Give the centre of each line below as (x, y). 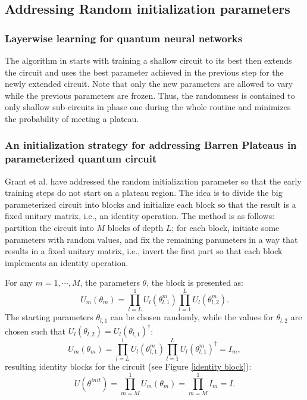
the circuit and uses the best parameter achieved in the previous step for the (144, 72)
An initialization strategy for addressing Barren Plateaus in (151, 145)
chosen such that (35, 331)
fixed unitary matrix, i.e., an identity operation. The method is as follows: (140, 216)
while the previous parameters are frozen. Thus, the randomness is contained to (150, 95)
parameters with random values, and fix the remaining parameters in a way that (151, 239)
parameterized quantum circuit (81, 159)
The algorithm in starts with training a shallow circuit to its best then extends (148, 60)
